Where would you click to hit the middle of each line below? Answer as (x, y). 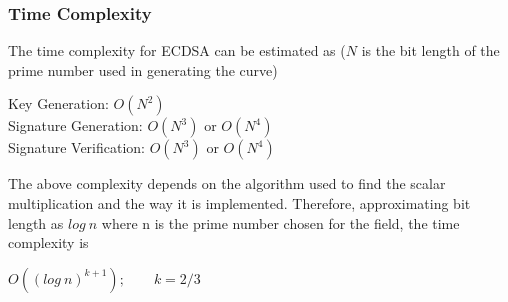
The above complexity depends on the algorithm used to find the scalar (227, 183)
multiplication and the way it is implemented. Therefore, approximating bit (239, 203)
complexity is (48, 242)
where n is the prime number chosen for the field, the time (280, 222)
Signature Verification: (77, 147)
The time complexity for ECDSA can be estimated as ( (177, 50)
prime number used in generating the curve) (143, 69)
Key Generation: (58, 103)
